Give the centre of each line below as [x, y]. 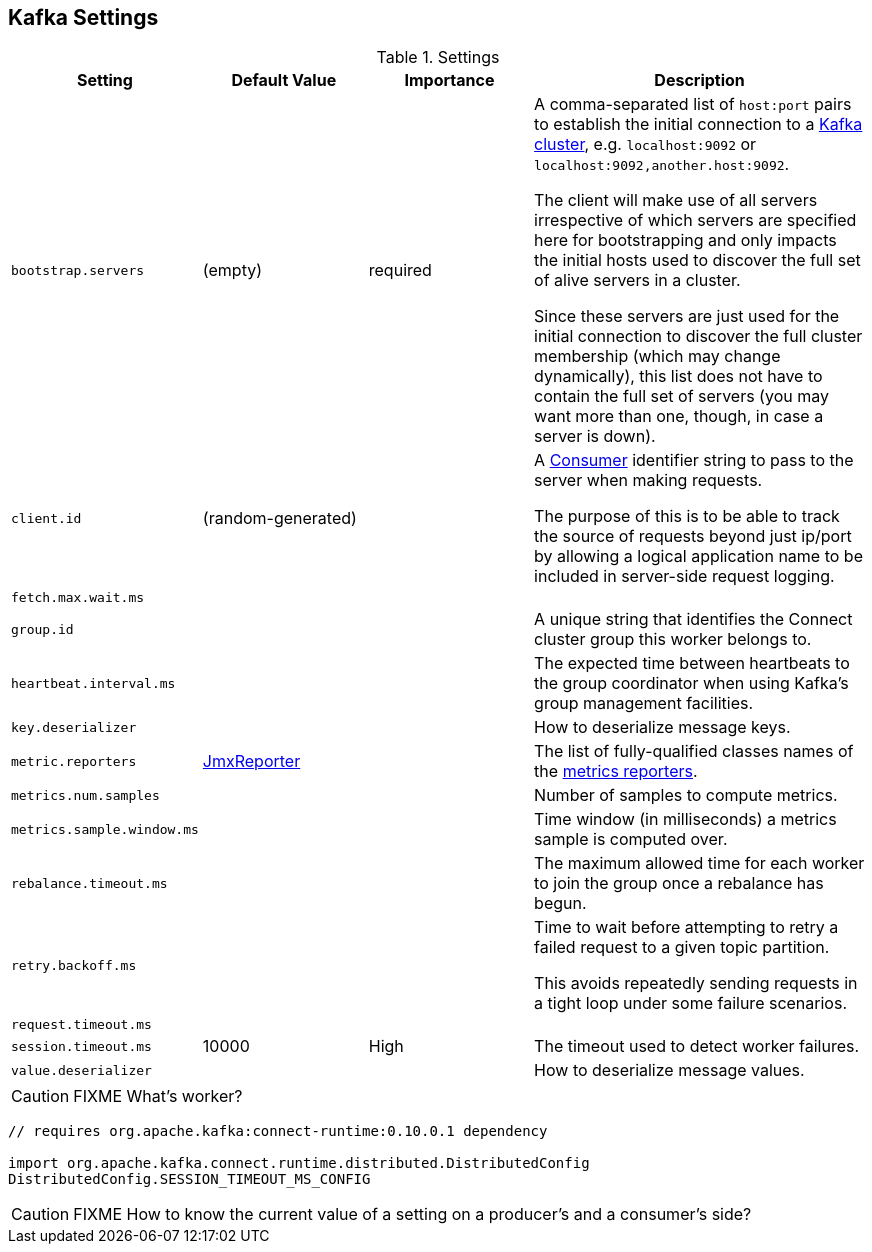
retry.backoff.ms [74, 965]
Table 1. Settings [438, 57]
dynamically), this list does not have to [678, 376]
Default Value [284, 80]
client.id [46, 518]
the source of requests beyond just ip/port [693, 536]
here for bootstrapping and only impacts [685, 240]
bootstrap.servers [78, 270]
